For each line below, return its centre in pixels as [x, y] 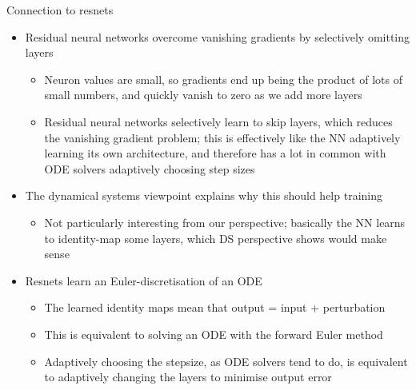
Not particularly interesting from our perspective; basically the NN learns [225, 222]
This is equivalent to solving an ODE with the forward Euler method [214, 334]
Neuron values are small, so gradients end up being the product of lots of [223, 79]
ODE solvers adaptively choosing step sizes [150, 168]
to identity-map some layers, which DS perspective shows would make [216, 238]
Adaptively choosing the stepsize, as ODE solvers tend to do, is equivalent [226, 361]
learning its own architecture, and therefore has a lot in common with [215, 153]
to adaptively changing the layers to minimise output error [188, 377]
